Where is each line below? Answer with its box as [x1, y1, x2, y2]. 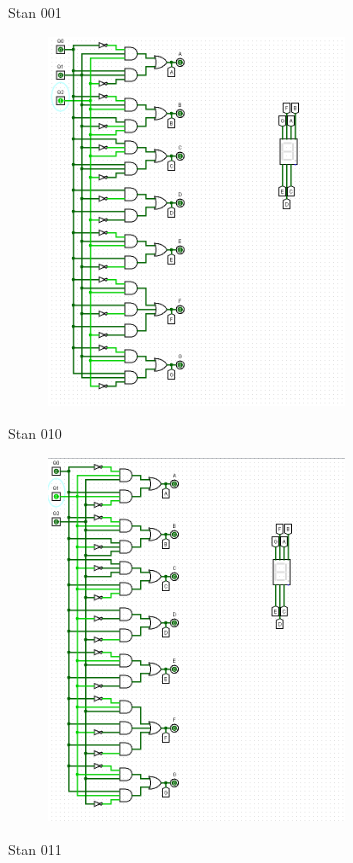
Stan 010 [8, 423, 62, 444]
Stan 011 [8, 839, 62, 860]
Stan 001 [8, 2, 62, 22]
